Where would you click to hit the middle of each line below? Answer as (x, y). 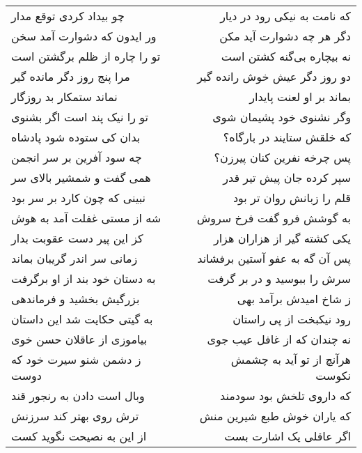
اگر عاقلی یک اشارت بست (288, 436)
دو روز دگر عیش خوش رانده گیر (274, 76)
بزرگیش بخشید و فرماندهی (76, 299)
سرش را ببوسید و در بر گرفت (279, 278)
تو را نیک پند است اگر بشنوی (80, 117)
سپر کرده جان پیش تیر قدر (287, 177)
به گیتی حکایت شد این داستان (82, 319)
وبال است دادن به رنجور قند (78, 396)
